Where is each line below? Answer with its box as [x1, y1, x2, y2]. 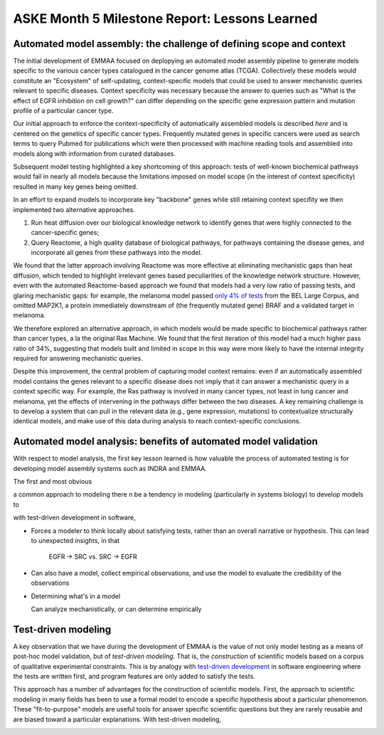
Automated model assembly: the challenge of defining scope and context [13, 38, 346, 50]
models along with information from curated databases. [13, 149, 176, 158]
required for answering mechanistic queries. [13, 354, 143, 362]
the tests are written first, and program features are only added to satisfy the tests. [13, 672, 255, 681]
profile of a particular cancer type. [13, 107, 114, 115]
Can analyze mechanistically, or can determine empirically [31, 605, 202, 613]
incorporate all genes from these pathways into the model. [31, 248, 203, 257]
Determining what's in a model [31, 591, 121, 601]
